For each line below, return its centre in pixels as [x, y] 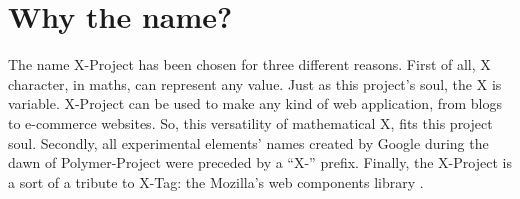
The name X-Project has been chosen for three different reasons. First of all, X [249, 64]
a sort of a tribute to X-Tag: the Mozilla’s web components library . [216, 181]
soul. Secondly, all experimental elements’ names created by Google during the [248, 142]
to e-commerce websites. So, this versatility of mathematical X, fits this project [250, 122]
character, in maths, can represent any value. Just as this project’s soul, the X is [255, 83]
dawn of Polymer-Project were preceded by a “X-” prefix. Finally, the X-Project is [260, 162]
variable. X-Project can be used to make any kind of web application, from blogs [255, 103]
